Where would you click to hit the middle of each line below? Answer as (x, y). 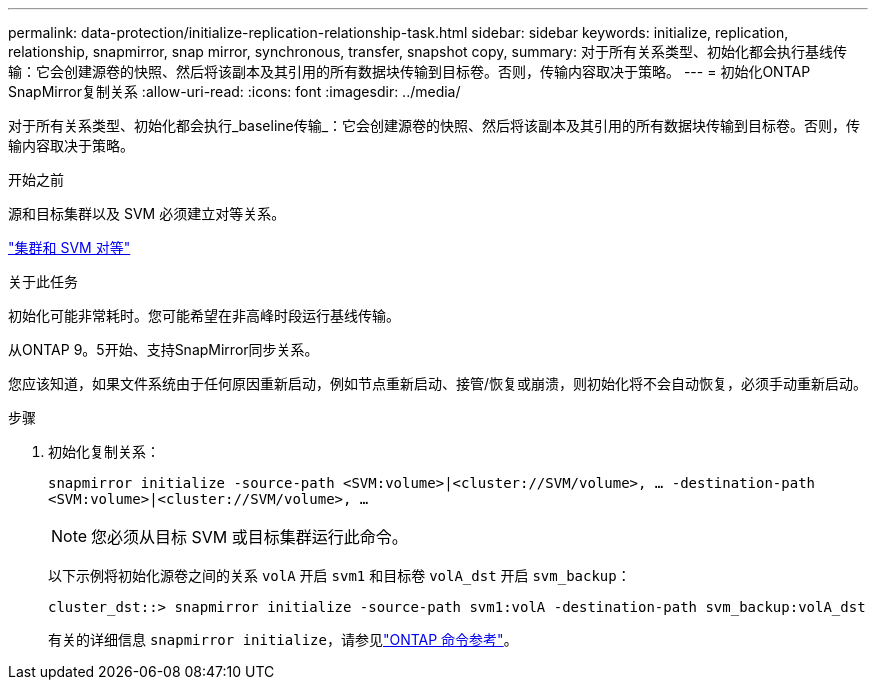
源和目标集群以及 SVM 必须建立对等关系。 (147, 213)
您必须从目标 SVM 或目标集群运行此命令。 (249, 537)
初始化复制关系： (104, 451)
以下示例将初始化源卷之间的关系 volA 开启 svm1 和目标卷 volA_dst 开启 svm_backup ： (339, 575)
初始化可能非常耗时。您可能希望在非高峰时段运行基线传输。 (204, 315)
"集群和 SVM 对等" (69, 247)
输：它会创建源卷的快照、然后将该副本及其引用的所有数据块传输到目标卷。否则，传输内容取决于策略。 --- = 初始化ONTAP (409, 71)
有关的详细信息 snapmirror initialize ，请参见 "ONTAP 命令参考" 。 (283, 639)
